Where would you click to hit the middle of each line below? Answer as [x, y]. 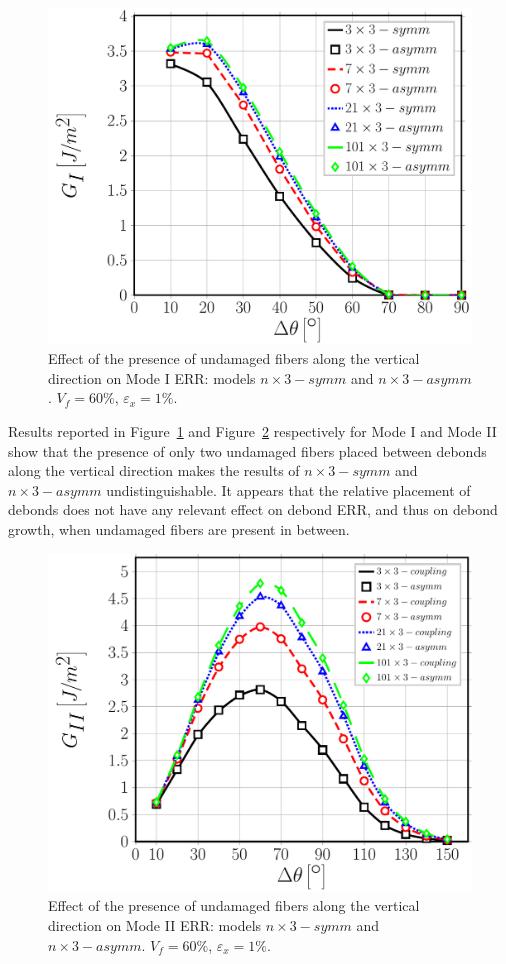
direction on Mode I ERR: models [152, 377]
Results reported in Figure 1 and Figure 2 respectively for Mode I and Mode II [252, 431]
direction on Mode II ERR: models [155, 925]
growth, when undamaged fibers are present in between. [179, 528]
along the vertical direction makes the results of [154, 470]
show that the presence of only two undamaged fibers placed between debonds [247, 450]
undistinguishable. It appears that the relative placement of [288, 489]
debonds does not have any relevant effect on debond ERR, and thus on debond [253, 509]
